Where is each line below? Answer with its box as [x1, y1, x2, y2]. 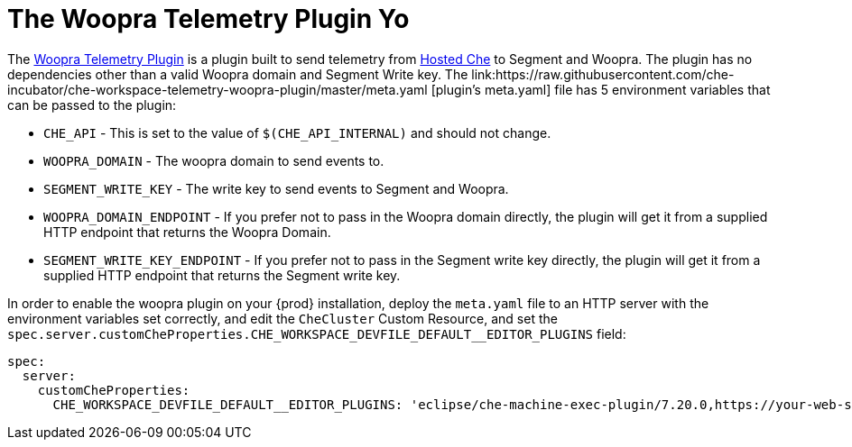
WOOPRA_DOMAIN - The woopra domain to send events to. [43, 152, 384, 169]
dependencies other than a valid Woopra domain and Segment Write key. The [7, 66, 468, 82]
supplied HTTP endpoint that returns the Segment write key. [43, 267, 401, 283]
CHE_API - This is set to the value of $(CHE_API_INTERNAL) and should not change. [43, 124, 551, 141]
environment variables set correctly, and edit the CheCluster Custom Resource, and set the [7, 310, 558, 326]
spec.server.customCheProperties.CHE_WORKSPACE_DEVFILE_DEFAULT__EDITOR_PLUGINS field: [7, 325, 626, 342]
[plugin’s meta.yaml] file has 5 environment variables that [431, 81, 771, 97]
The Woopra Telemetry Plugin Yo [7, 4, 410, 34]
